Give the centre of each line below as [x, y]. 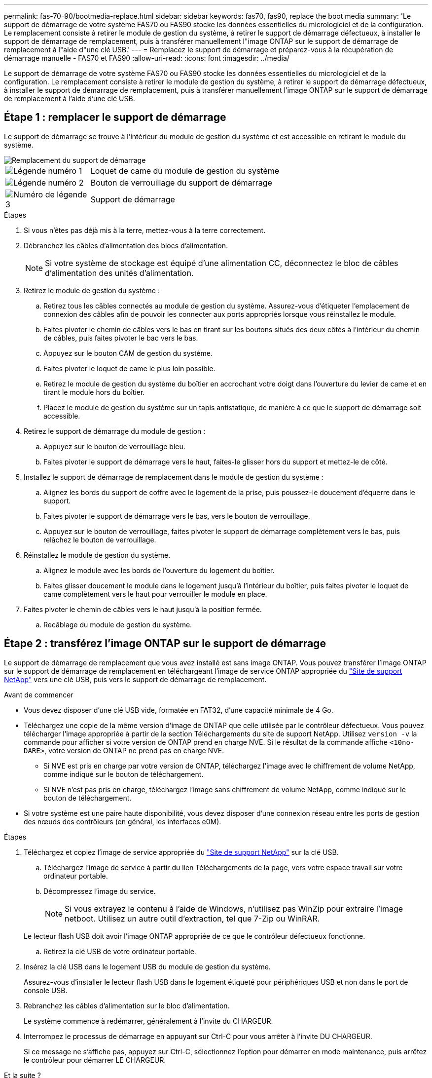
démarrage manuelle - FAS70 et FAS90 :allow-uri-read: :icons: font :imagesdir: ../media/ [147, 58]
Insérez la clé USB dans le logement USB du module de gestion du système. [147, 966]
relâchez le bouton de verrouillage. [100, 539]
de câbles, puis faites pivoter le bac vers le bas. [121, 338]
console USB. [46, 990]
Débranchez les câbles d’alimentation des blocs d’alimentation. [126, 245]
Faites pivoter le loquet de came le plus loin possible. [129, 368]
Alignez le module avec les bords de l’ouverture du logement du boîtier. [159, 570]
